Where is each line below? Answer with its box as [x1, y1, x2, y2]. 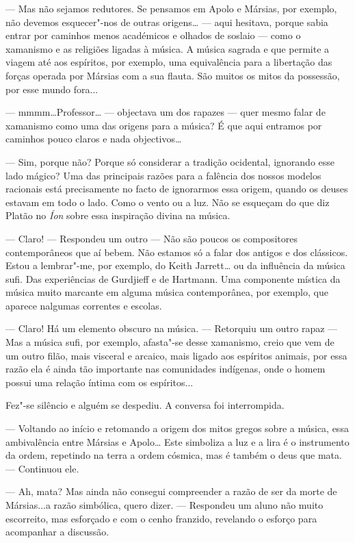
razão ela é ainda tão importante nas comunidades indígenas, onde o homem [5, 362, 326, 376]
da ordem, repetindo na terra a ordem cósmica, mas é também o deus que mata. [5, 448, 342, 462]
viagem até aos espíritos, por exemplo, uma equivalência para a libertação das [5, 55, 332, 69]
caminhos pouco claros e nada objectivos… [5, 131, 182, 146]
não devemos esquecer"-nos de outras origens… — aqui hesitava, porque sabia [5, 14, 328, 29]
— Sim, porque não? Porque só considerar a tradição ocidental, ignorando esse [5, 154, 335, 168]
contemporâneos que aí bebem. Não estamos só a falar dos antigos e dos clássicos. [5, 244, 348, 259]
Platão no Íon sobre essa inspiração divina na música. [5, 208, 231, 223]
